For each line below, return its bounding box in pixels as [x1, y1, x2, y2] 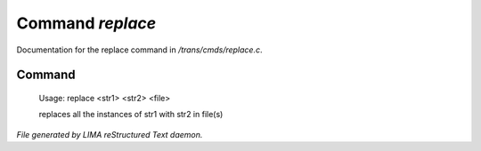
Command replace [16, 13, 157, 33]
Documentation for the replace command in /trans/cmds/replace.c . [16, 44, 263, 55]
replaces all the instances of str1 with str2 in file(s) [38, 109, 224, 120]
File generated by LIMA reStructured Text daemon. [16, 129, 203, 139]
